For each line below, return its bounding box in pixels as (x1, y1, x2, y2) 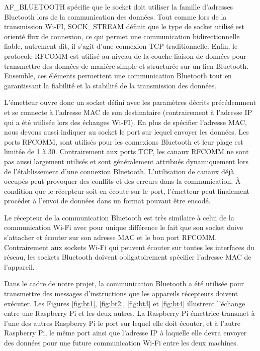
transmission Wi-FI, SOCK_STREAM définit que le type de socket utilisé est (4, 21, 244, 32)
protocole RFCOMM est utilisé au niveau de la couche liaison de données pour (4, 50, 246, 61)
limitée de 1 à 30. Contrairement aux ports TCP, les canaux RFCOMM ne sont (4, 146, 249, 157)
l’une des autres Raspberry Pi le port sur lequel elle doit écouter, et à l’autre (4, 317, 240, 328)
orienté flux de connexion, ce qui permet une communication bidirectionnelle (4, 31, 240, 41)
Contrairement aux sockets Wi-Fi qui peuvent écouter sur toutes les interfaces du (4, 242, 254, 252)
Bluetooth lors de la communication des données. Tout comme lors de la (4, 11, 227, 22)
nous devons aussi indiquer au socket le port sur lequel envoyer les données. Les (4, 127, 249, 137)
